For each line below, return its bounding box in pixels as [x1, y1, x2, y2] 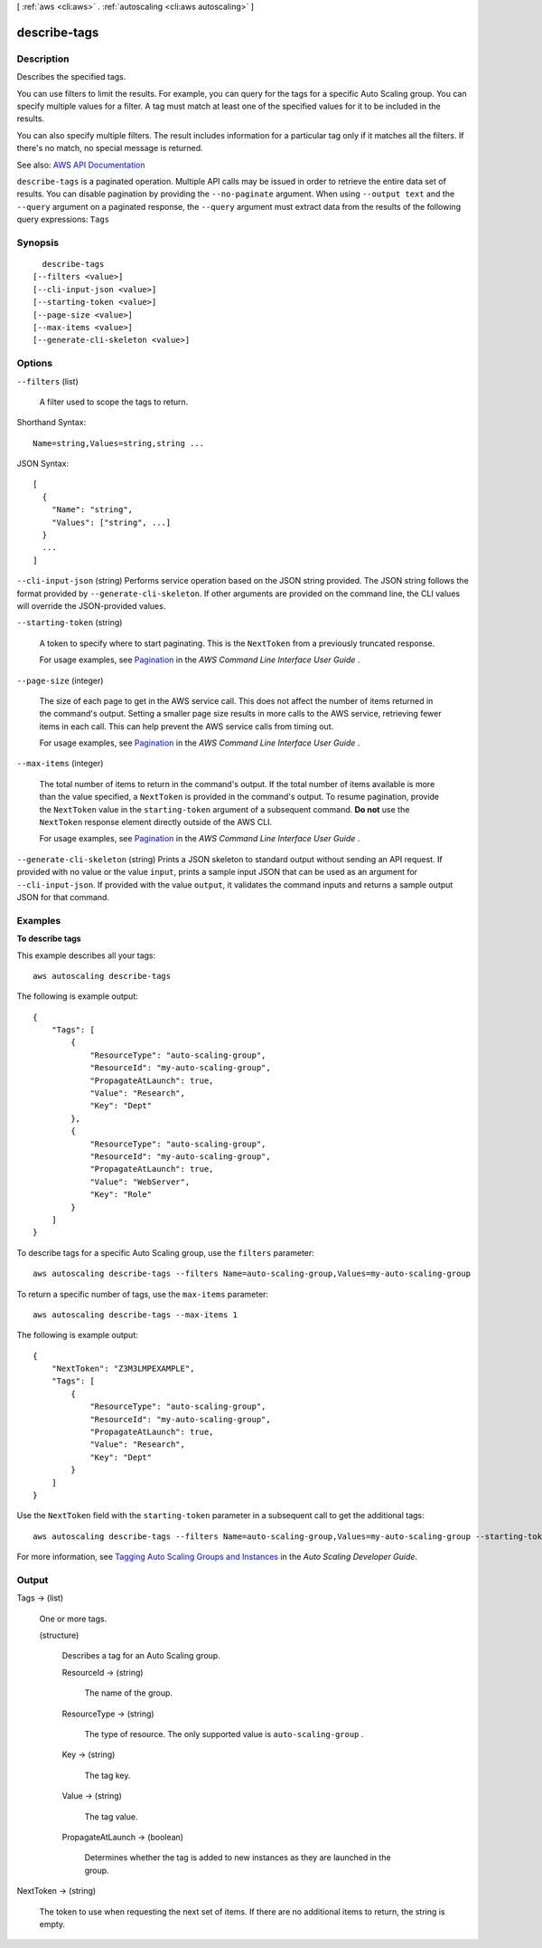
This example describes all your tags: [16, 950, 156, 961]
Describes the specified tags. [16, 71, 126, 82]
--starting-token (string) [16, 617, 123, 628]
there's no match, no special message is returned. [16, 143, 203, 154]
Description [16, 52, 70, 65]
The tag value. [84, 1810, 138, 1822]
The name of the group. [84, 1687, 173, 1698]
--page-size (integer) [16, 675, 104, 686]
